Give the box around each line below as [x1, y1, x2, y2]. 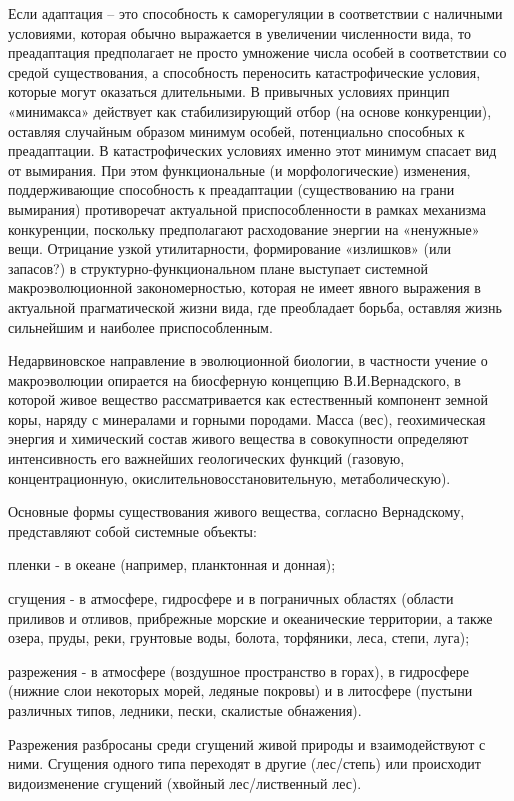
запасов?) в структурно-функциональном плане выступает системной [8, 257, 429, 278]
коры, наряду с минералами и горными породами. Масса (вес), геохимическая [8, 408, 486, 429]
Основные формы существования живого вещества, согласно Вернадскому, [8, 501, 465, 522]
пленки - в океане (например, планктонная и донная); [8, 554, 336, 575]
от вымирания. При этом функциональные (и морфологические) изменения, [8, 159, 471, 180]
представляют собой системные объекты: [8, 520, 257, 541]
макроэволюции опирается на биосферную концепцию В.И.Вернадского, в [8, 369, 461, 390]
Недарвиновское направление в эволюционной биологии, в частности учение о [8, 350, 488, 371]
